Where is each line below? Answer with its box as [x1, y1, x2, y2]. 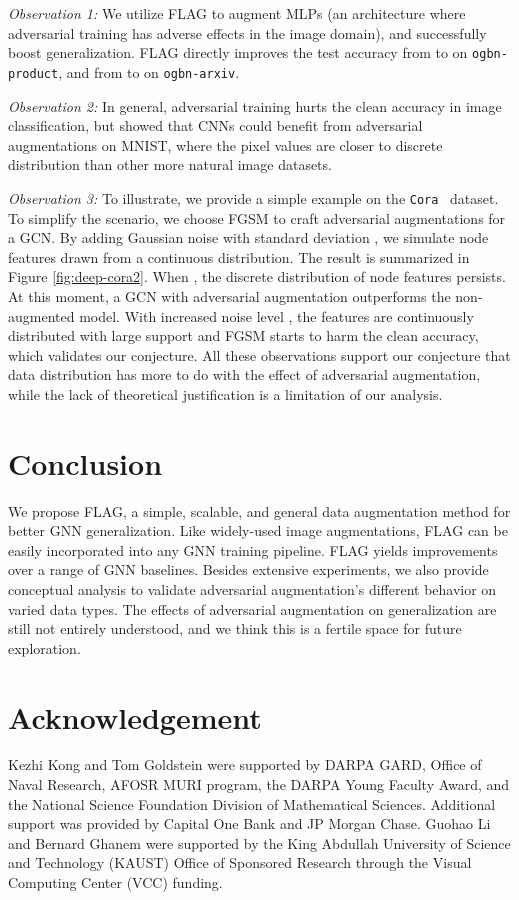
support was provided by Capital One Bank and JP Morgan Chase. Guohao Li [8, 813, 491, 834]
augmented [8, 305, 75, 326]
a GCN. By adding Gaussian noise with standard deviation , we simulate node [8, 227, 489, 248]
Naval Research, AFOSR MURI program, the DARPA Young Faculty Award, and [8, 774, 510, 795]
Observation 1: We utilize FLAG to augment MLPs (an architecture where [8, 3, 466, 23]
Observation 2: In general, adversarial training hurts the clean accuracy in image [8, 95, 502, 116]
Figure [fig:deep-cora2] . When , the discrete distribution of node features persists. [8, 266, 506, 287]
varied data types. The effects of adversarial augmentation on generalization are [8, 598, 497, 619]
